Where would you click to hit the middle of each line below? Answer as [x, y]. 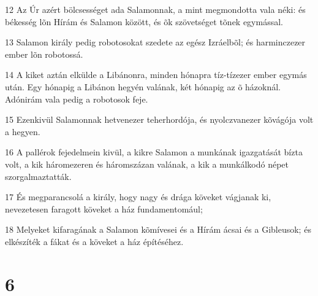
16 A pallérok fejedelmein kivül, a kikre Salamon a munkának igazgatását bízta [154, 152]
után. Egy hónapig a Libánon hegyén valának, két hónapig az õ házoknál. [143, 86]
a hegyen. [23, 131]
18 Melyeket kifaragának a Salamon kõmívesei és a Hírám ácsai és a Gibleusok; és [158, 229]
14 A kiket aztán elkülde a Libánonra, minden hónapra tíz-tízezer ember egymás [156, 75]
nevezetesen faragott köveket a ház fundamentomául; [104, 208]
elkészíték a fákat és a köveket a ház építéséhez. [94, 241]
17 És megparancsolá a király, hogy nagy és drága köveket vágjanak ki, [138, 197]
